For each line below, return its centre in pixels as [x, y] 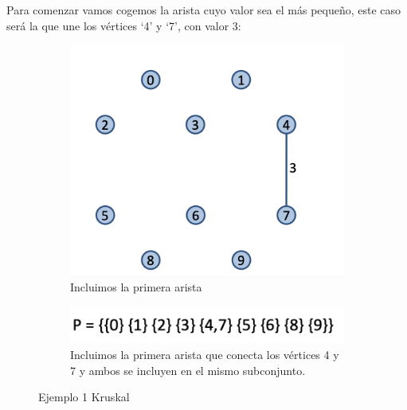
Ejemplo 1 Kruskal [84, 397]
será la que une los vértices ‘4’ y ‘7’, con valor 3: [124, 25]
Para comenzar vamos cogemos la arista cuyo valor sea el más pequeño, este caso [204, 10]
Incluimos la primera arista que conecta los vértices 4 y [205, 354]
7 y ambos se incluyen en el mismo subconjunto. [188, 370]
